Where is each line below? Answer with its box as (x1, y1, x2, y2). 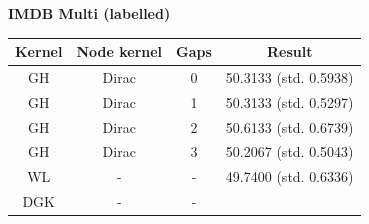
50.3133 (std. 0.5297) (225, 91, 354, 112)
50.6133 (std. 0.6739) (225, 116, 354, 137)
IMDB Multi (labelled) (8, 3, 171, 23)
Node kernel (76, 41, 163, 62)
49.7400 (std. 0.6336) (225, 166, 354, 187)
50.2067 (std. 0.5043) (225, 141, 354, 162)
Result (266, 41, 313, 62)
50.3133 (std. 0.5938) (225, 66, 354, 87)
